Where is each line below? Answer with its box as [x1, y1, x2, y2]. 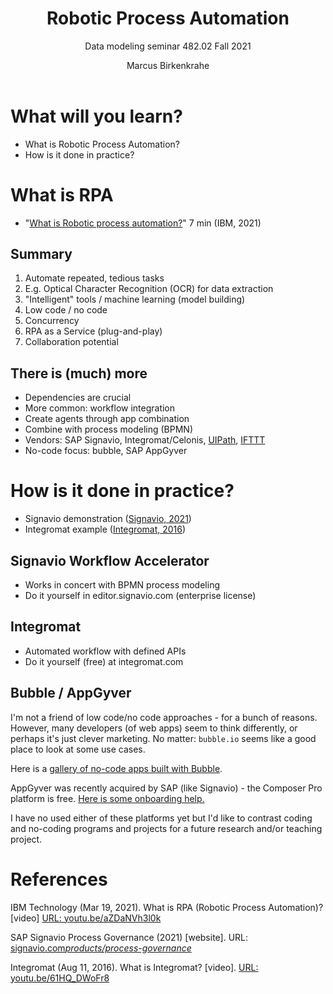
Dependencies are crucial [24, 392, 132, 404]
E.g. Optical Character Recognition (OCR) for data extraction [24, 283, 274, 295]
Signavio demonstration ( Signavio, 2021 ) [24, 513, 192, 525]
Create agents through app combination [24, 413, 190, 425]
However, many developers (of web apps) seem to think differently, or [10, 722, 298, 734]
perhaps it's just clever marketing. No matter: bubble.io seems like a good [10, 732, 317, 744]
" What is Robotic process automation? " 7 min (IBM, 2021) [24, 217, 262, 229]
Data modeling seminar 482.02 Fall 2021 [84, 40, 252, 52]
